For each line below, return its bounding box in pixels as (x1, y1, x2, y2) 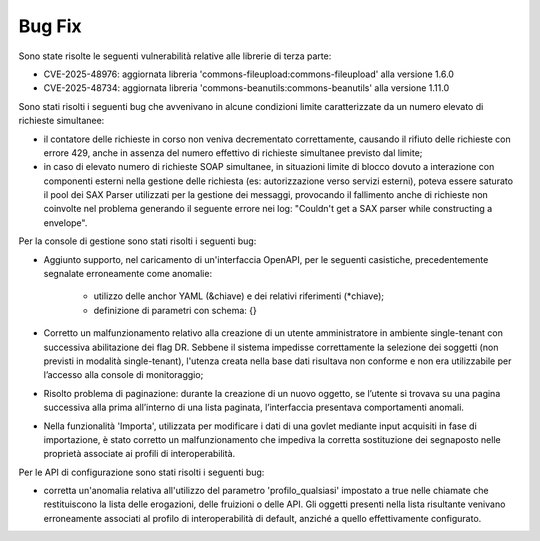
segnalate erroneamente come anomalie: (43, 268, 213, 280)
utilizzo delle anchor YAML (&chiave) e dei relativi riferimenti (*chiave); (93, 290, 385, 302)
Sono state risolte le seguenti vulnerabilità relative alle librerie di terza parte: (18, 50, 332, 62)
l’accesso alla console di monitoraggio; (43, 369, 204, 381)
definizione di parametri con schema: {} (93, 304, 257, 316)
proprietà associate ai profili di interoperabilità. (43, 448, 236, 460)
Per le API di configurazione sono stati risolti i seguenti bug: (18, 466, 265, 478)
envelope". (43, 216, 88, 229)
